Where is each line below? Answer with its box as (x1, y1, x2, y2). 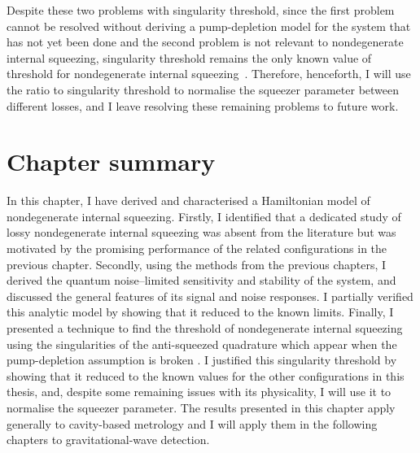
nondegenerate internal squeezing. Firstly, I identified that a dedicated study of (7, 207, 401, 224)
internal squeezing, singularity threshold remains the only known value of (7, 49, 372, 66)
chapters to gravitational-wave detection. (7, 431, 210, 448)
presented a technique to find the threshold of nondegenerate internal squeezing (7, 320, 403, 337)
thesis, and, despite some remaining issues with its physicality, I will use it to (7, 383, 392, 400)
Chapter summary (7, 145, 216, 178)
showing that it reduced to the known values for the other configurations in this (7, 367, 405, 384)
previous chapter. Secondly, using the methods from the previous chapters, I (7, 255, 387, 272)
